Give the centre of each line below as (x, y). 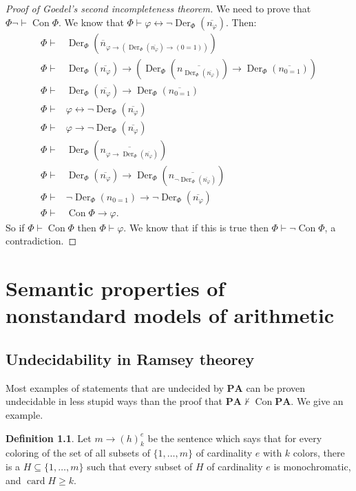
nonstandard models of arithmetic (170, 315)
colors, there (319, 453)
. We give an (317, 401)
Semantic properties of (115, 288)
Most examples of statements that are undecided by (115, 387)
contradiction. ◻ (41, 241)
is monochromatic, (312, 466)
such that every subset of (140, 466)
